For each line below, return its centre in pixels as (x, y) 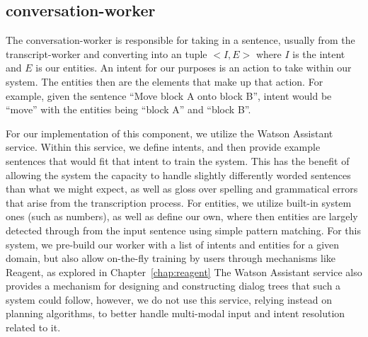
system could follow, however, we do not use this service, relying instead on (169, 299)
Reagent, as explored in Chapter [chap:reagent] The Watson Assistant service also (184, 272)
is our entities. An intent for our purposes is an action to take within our (194, 68)
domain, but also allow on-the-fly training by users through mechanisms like (171, 258)
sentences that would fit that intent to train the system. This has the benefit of (178, 160)
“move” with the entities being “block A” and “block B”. (128, 109)
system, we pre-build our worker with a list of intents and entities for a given (173, 244)
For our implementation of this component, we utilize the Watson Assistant (169, 133)
